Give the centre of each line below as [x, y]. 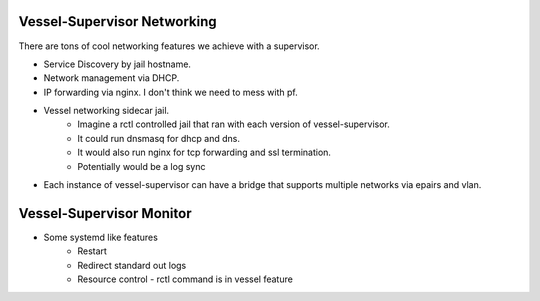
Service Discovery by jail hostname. [117, 64]
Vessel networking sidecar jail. [106, 111]
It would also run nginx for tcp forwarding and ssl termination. [204, 152]
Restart [92, 251]
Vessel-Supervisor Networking [117, 21]
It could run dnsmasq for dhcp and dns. [158, 138]
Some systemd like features [101, 237]
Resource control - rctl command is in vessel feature [185, 279]
